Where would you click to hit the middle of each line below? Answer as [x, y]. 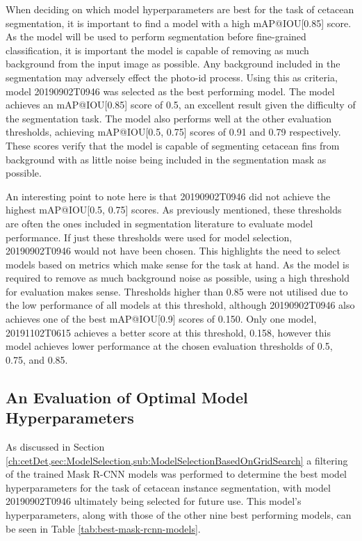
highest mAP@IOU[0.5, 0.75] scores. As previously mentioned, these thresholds [174, 210]
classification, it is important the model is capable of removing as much [157, 50]
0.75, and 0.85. [37, 359]
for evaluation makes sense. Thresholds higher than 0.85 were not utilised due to [177, 291]
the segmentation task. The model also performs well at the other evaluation [168, 118]
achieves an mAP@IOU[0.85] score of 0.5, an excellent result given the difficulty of [181, 105]
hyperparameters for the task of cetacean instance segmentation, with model [168, 487]
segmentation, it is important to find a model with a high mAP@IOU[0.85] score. [179, 23]
